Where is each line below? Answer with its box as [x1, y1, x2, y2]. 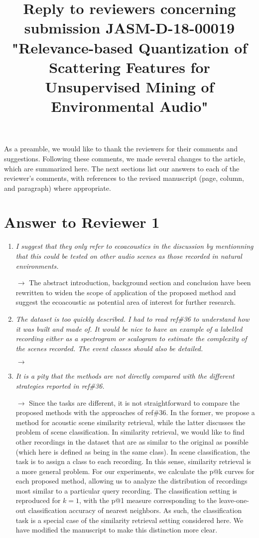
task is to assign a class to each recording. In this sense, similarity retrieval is [15, 456, 252, 467]
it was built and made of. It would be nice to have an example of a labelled [15, 323, 243, 334]
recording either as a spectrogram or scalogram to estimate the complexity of [15, 333, 247, 344]
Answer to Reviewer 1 [4, 212, 160, 232]
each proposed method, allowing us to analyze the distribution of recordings [15, 476, 248, 486]
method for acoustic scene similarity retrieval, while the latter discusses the [15, 417, 246, 427]
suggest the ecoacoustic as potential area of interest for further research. [15, 297, 236, 307]
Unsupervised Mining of [45, 76, 214, 96]
